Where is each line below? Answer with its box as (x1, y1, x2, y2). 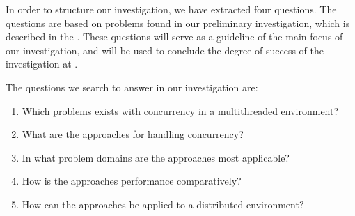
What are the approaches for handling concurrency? (22, 127, 244, 141)
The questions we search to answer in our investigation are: (6, 79, 258, 94)
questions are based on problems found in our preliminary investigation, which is (6, 15, 350, 30)
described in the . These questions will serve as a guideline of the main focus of (6, 29, 343, 44)
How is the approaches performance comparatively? (22, 173, 242, 188)
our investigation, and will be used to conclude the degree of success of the (6, 43, 324, 57)
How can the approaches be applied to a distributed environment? (22, 196, 304, 211)
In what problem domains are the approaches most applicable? (22, 150, 290, 164)
